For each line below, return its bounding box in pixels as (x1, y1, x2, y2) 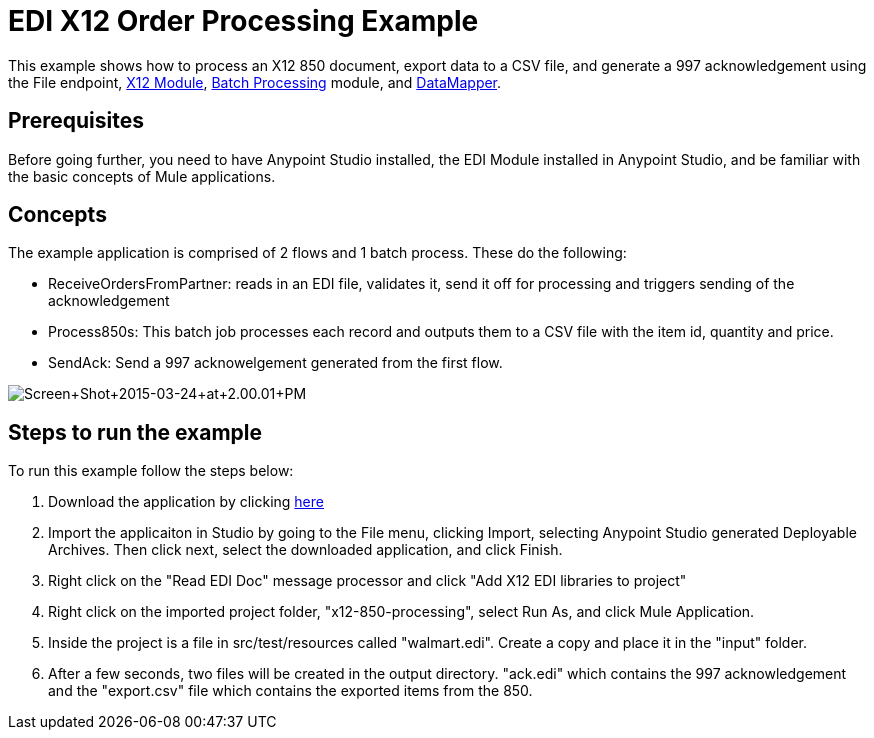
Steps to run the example (8, 419, 263, 445)
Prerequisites (8, 108, 144, 134)
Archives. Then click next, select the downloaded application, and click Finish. (48, 541, 563, 559)
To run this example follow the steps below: (8, 462, 294, 480)
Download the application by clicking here (48, 493, 324, 511)
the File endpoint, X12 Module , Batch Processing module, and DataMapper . (8, 73, 502, 91)
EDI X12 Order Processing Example (8, 4, 479, 38)
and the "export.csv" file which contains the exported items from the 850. (48, 682, 533, 700)
